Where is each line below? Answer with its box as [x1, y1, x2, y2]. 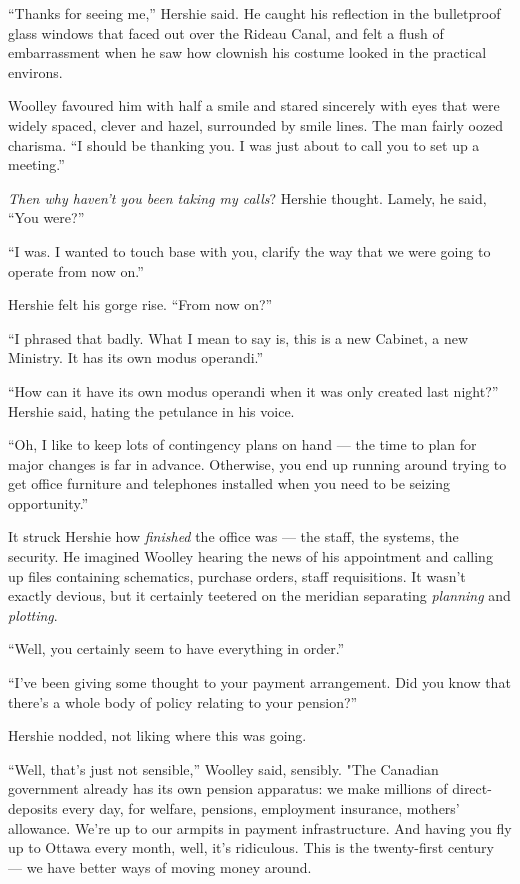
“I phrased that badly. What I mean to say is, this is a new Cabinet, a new [8, 327, 469, 348]
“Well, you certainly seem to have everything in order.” [8, 638, 345, 659]
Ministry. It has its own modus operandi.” [8, 347, 264, 368]
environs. [8, 61, 63, 82]
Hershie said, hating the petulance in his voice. [8, 400, 295, 421]
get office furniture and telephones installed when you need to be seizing [8, 473, 451, 494]
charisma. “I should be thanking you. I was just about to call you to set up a [8, 134, 480, 155]
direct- [452, 778, 492, 799]
